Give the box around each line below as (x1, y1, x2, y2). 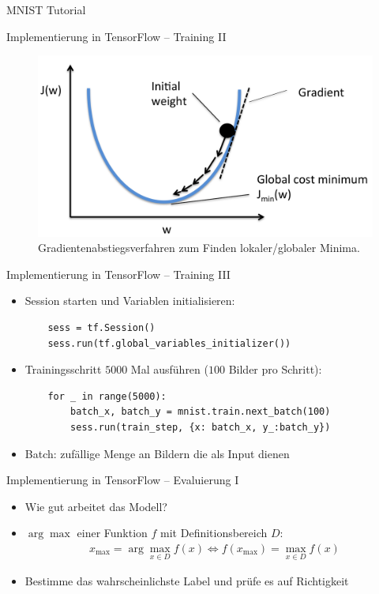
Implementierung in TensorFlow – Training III (6, 265, 231, 282)
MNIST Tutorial (6, 2, 86, 17)
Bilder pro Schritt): (228, 361, 322, 378)
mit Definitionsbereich (160, 524, 268, 541)
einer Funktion (77, 524, 148, 541)
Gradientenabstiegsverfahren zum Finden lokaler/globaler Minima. (38, 239, 360, 256)
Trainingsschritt (24, 361, 102, 378)
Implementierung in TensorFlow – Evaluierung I (6, 472, 239, 488)
